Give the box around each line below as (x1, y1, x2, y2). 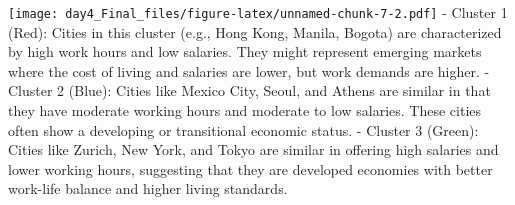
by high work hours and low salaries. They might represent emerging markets (8, 41, 482, 62)
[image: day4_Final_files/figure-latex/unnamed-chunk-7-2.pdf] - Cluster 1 (8, 2, 508, 22)
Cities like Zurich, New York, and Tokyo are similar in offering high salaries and (8, 139, 499, 160)
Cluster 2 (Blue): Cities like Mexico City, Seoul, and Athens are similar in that (8, 80, 491, 101)
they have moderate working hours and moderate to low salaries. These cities (8, 100, 482, 121)
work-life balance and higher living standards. (8, 178, 288, 199)
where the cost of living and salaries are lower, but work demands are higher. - (8, 60, 490, 81)
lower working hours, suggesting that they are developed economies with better (8, 158, 493, 179)
